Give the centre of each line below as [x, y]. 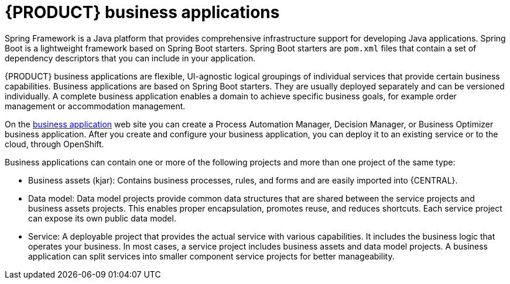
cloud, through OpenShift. [54, 144]
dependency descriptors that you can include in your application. [130, 58]
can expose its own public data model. [102, 218]
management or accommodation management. [95, 106]
